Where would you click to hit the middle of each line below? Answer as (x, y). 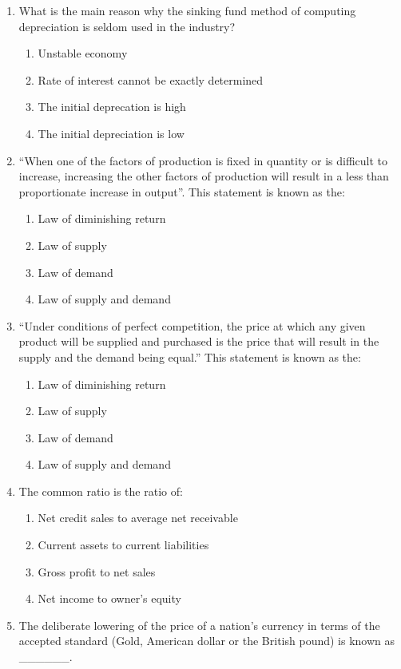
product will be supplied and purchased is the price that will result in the (199, 341)
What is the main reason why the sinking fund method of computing (187, 10)
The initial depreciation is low (111, 133)
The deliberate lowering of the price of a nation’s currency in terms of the (199, 625)
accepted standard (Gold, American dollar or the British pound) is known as (207, 641)
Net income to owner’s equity (109, 598)
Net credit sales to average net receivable (138, 518)
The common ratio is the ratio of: (101, 491)
